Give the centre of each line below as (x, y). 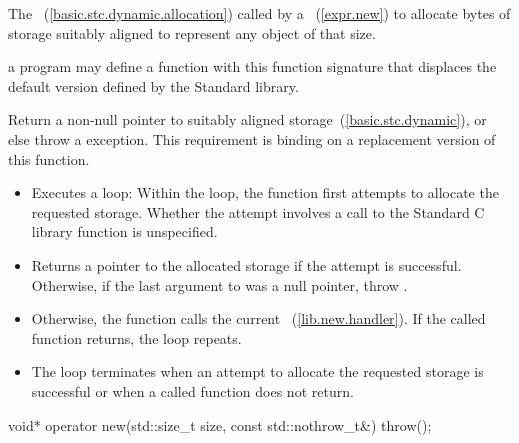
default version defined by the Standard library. (153, 85)
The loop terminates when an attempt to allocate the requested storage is (257, 371)
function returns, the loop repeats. (136, 337)
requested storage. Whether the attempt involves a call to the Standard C (258, 211)
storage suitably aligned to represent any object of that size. (192, 32)
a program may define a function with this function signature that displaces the (252, 66)
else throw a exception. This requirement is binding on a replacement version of (252, 138)
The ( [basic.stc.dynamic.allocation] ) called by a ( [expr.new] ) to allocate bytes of (259, 13)
